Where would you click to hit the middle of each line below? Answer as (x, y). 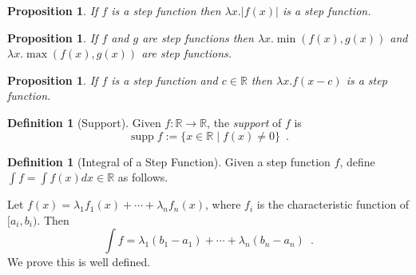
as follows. (143, 177)
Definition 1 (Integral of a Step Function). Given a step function (169, 161)
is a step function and (164, 80)
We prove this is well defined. (79, 262)
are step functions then (198, 37)
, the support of (244, 122)
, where (223, 204)
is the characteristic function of (333, 204)
